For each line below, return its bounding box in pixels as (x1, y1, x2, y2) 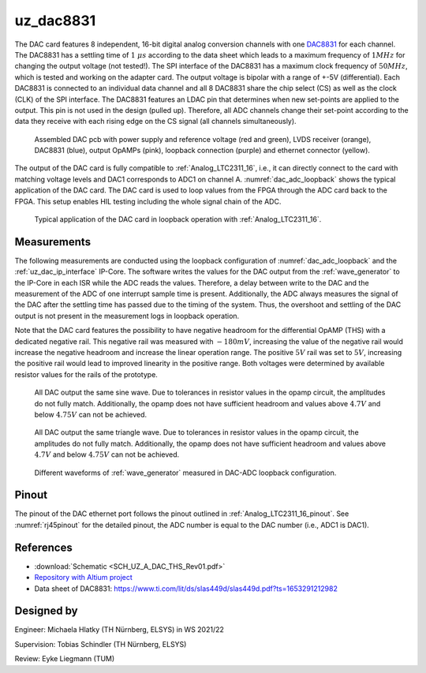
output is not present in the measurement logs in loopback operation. (14, 311, 240, 320)
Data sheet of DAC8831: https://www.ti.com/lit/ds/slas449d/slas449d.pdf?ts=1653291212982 (34, 584, 338, 593)
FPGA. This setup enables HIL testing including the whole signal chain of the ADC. (14, 196, 282, 206)
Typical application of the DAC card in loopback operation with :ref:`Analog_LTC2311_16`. (34, 215, 322, 224)
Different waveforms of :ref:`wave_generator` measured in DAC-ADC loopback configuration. (34, 468, 337, 477)
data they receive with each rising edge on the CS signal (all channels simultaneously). (14, 117, 297, 126)
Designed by (14, 604, 78, 618)
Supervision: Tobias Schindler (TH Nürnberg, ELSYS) (14, 639, 187, 649)
